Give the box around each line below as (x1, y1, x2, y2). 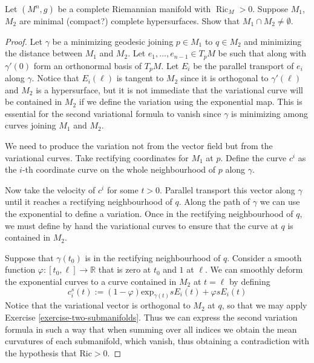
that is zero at (98, 263, 151, 276)
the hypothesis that (5, 346, 77, 359)
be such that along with (218, 47, 307, 59)
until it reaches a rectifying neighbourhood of (5, 195, 172, 208)
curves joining (5, 119, 56, 132)
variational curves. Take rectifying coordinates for (5, 151, 189, 164)
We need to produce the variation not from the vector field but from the (5, 139, 273, 152)
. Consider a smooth (227, 251, 302, 264)
